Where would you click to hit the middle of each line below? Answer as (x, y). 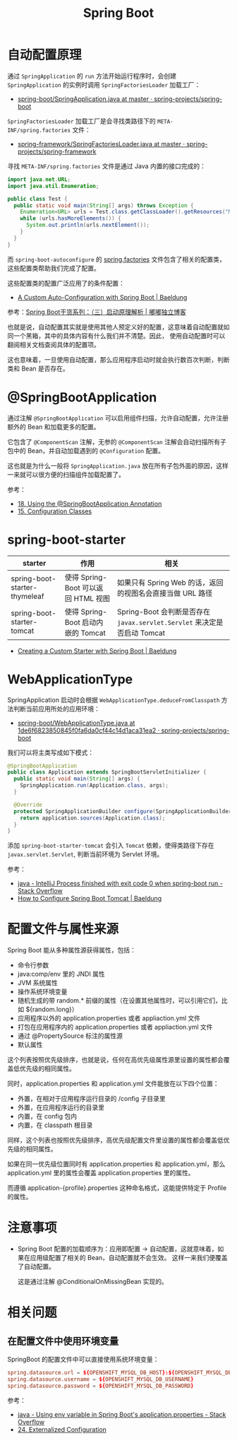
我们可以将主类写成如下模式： (50, 752)
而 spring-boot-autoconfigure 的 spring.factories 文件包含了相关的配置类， (116, 259)
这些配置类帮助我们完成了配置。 (54, 268)
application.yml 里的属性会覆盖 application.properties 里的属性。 (101, 1173)
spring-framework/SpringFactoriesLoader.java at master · (101, 144)
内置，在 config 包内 (47, 1116)
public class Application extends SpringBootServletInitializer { (107, 772)
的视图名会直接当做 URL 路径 (165, 593)
